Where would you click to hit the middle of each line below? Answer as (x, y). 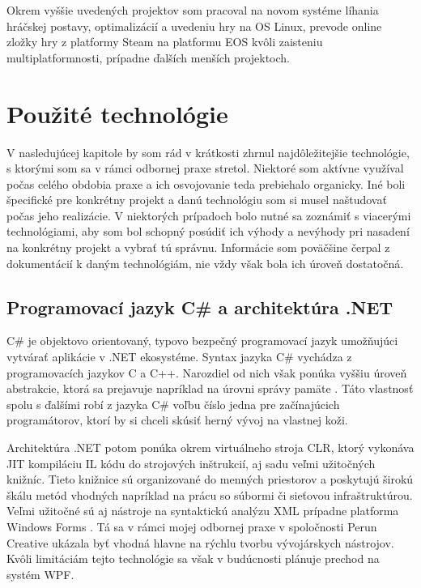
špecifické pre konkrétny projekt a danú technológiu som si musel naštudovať (197, 200)
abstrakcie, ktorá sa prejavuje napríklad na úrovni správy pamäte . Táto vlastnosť (210, 388)
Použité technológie (117, 113)
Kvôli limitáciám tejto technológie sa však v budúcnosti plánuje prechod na (193, 558)
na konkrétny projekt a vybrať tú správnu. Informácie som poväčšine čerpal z (198, 247)
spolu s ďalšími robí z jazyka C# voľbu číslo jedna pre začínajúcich (173, 404)
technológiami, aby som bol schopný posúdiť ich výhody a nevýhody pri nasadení (208, 231)
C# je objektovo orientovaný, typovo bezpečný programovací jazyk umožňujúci (202, 341)
